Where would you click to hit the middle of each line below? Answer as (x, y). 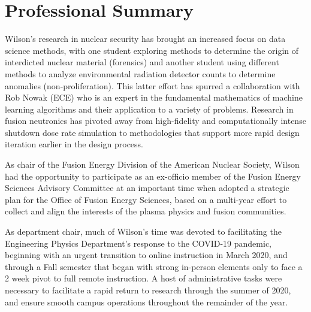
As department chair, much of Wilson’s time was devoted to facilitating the (143, 231)
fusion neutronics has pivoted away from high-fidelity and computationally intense (155, 121)
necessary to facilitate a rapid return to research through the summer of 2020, (148, 290)
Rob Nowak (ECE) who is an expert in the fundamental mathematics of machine (154, 97)
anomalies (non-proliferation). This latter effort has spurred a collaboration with (153, 85)
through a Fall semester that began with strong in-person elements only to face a (154, 266)
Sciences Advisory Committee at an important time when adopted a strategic (147, 188)
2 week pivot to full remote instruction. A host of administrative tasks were (144, 278)
